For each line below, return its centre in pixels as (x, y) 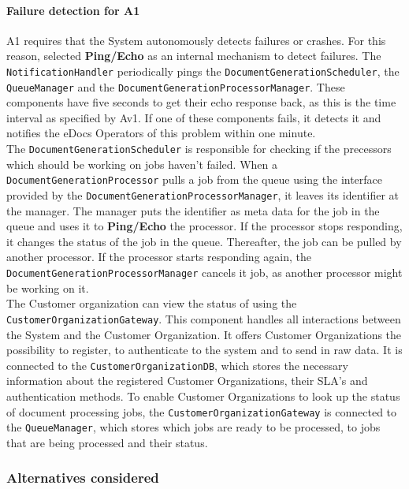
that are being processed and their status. (107, 442)
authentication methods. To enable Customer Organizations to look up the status (203, 396)
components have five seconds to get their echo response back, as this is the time (201, 102)
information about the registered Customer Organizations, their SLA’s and (187, 381)
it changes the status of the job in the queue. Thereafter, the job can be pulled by (204, 241)
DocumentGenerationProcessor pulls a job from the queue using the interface (195, 179)
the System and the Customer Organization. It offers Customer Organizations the (204, 334)
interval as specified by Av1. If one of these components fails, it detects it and (194, 117)
